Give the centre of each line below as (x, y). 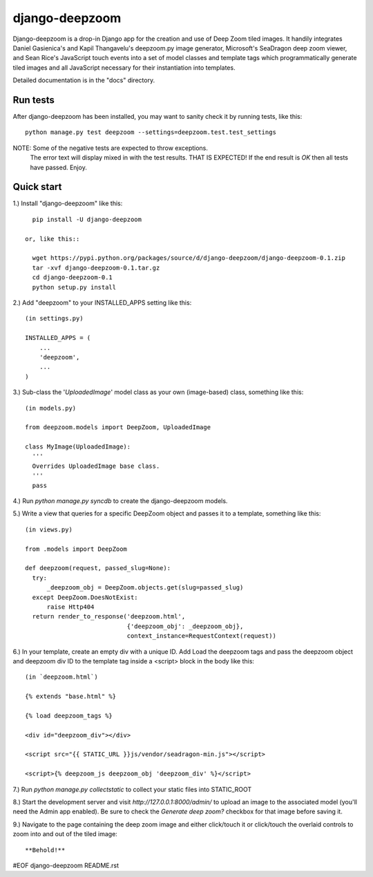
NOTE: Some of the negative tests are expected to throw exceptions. (111, 148)
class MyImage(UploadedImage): (78, 447)
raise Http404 (70, 607)
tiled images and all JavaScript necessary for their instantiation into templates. (124, 67)
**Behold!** (45, 850)
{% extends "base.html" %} (71, 697)
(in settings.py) (54, 319)
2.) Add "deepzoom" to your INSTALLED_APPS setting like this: (102, 303)
